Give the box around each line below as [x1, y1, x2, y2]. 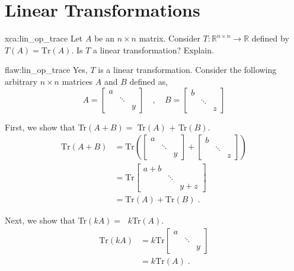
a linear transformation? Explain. [93, 43, 214, 56]
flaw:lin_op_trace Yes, [5, 63, 88, 76]
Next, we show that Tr [5, 214, 87, 227]
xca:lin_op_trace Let [5, 32, 83, 44]
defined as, [129, 75, 168, 87]
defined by [251, 32, 289, 44]
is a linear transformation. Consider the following [98, 63, 277, 76]
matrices [62, 75, 93, 87]
